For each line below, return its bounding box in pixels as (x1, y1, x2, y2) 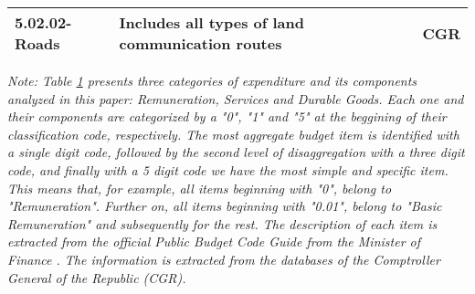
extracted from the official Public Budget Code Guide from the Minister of (7, 232, 421, 251)
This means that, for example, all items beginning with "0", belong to (7, 178, 392, 197)
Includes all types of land (119, 12, 304, 33)
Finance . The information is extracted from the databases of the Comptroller (7, 249, 440, 268)
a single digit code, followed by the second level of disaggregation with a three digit (7, 142, 465, 162)
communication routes (119, 33, 282, 54)
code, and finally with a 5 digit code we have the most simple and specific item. (7, 160, 449, 179)
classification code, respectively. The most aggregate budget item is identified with (7, 124, 459, 143)
